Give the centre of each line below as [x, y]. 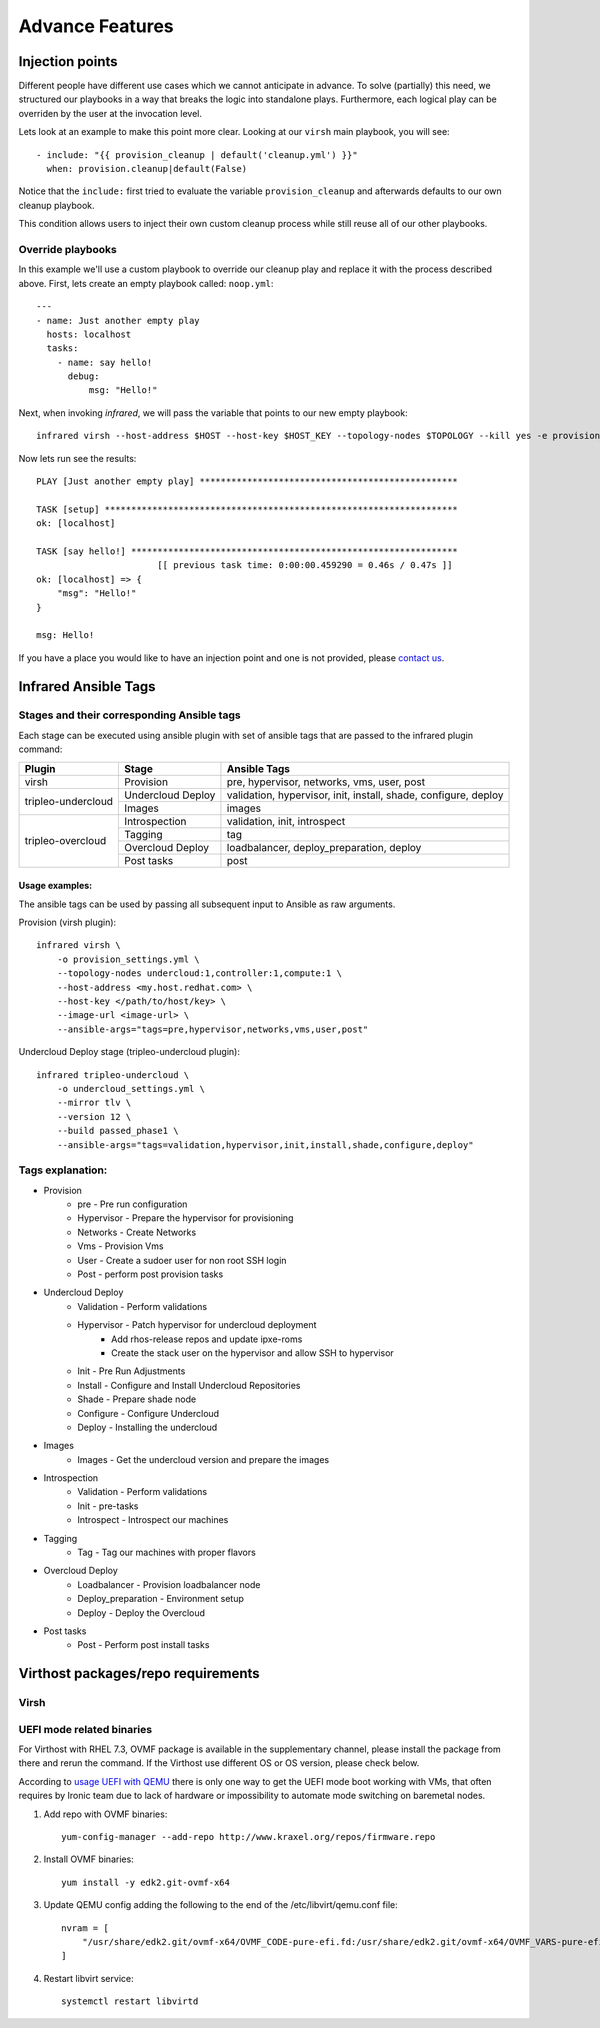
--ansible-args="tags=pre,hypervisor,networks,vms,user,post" [212, 1029]
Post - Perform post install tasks [143, 1645]
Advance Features [96, 26]
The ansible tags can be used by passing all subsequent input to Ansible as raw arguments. [207, 904]
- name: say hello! [104, 362]
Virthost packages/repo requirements [139, 1673]
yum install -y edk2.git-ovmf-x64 [145, 1882]
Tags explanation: [63, 1170]
